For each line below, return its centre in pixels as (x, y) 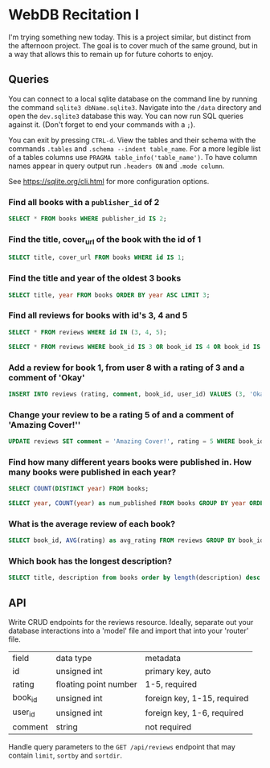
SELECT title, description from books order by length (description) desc (135, 578)
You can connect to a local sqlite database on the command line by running (133, 99)
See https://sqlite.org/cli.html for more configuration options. (109, 181)
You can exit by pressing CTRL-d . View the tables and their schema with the (132, 140)
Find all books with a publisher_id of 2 (84, 202)
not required (168, 727)
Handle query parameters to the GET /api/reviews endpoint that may (122, 746)
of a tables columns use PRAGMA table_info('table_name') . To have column (133, 157)
